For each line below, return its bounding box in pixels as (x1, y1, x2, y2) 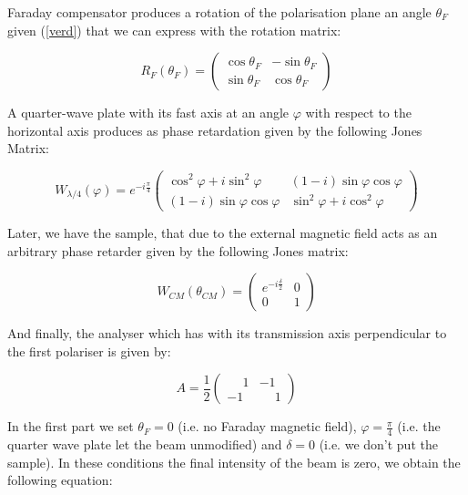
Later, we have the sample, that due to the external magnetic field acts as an (7, 223, 438, 242)
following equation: (7, 470, 113, 490)
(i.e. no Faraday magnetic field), (178, 417, 357, 436)
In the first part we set (7, 417, 134, 436)
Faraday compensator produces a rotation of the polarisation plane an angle (7, 3, 432, 21)
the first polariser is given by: (7, 341, 171, 360)
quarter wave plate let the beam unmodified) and (7, 435, 282, 454)
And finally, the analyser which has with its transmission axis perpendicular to (7, 324, 447, 343)
